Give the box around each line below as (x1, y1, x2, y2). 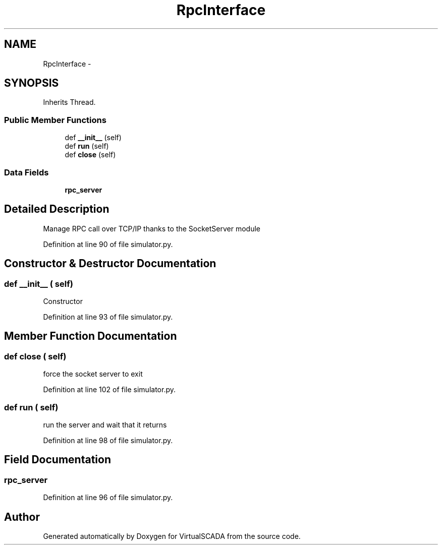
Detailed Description (4, 203, 109, 216)
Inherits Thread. (43, 98, 96, 107)
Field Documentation (4, 453, 111, 466)
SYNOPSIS (4, 77, 59, 90)
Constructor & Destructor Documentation (4, 257, 216, 270)
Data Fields (4, 167, 49, 177)
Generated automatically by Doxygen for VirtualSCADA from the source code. (43, 532, 301, 541)
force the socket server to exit (43, 370, 143, 379)
